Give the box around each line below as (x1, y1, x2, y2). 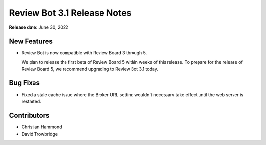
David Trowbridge (21, 131, 58, 137)
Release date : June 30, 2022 (9, 24, 68, 30)
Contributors (9, 111, 50, 120)
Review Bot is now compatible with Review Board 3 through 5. (21, 50, 147, 56)
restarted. (21, 98, 41, 104)
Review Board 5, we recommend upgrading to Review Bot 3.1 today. (21, 66, 159, 72)
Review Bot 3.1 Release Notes (9, 7, 132, 18)
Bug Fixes (9, 79, 40, 87)
